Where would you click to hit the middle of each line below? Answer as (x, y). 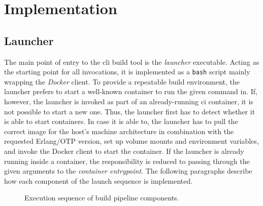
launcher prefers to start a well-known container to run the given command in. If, (131, 91)
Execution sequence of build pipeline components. (102, 198)
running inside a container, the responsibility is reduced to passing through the (127, 161)
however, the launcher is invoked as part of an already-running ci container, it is (129, 101)
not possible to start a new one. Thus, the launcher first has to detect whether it (130, 111)
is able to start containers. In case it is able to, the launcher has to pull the (121, 121)
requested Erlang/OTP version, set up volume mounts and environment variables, (131, 141)
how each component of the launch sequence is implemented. (98, 180)
